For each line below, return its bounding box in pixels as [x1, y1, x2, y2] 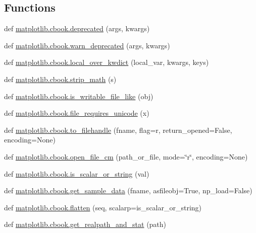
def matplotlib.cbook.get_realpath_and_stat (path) [4, 219, 167, 229]
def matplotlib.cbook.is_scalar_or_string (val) [4, 168, 149, 179]
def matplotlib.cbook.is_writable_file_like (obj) [4, 91, 153, 101]
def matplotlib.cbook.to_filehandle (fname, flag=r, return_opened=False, [4, 124, 232, 135]
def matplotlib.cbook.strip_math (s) [4, 73, 117, 84]
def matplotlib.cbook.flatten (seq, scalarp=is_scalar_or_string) [4, 202, 202, 212]
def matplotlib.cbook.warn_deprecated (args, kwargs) [4, 40, 170, 50]
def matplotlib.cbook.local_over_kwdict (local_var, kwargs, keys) [4, 57, 209, 67]
